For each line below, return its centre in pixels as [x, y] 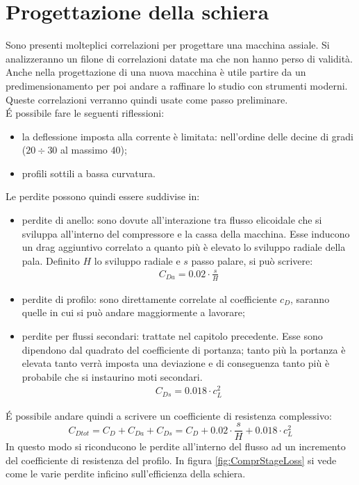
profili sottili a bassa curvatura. [89, 173]
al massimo [84, 150]
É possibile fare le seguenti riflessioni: [85, 113]
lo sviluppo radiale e [137, 260]
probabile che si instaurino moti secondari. [112, 376]
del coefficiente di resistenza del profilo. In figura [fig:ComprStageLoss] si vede [171, 460]
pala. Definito [51, 260]
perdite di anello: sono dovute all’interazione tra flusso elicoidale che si [172, 220]
